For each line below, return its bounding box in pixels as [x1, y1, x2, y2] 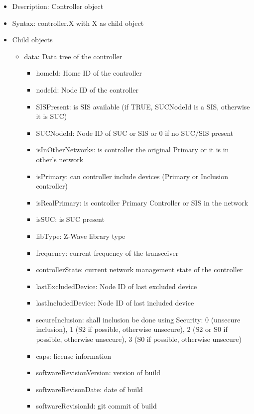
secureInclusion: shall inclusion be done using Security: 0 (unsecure [36, 314, 241, 324]
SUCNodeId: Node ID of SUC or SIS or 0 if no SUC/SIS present [36, 127, 234, 138]
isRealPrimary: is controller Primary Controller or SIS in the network [36, 197, 249, 207]
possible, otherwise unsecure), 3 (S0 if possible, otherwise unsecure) [36, 334, 242, 344]
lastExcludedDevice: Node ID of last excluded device [36, 281, 197, 291]
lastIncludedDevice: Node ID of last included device [36, 298, 194, 308]
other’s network [36, 154, 84, 164]
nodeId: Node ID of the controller [36, 84, 139, 95]
